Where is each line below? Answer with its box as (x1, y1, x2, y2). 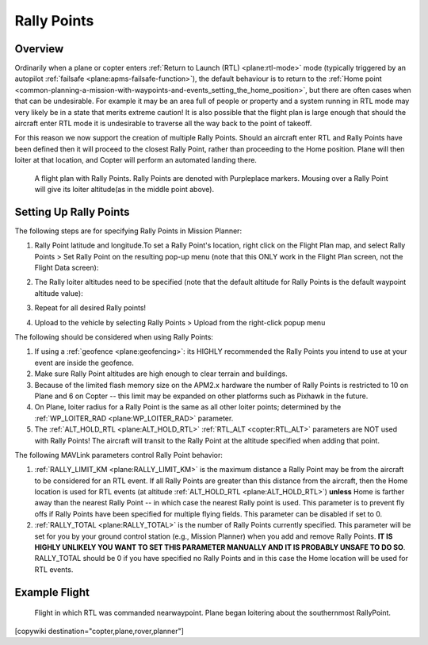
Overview (14, 42, 64, 56)
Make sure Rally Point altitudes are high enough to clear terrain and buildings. (34, 369, 289, 378)
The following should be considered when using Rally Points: (14, 332, 214, 341)
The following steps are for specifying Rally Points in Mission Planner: (14, 226, 242, 236)
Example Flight (14, 585, 90, 599)
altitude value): (34, 288, 83, 298)
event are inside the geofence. (34, 358, 135, 367)
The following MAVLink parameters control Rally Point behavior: (14, 450, 224, 459)
